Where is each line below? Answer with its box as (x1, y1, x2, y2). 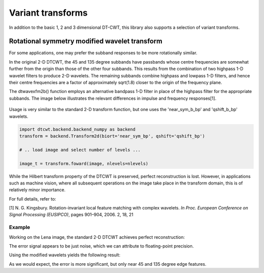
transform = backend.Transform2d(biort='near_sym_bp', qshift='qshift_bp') (19, 133, 205, 139)
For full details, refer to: (9, 196, 56, 202)
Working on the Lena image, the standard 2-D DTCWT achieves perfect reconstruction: (9, 234, 185, 240)
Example (9, 224, 30, 231)
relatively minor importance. (9, 187, 66, 193)
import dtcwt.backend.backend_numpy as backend (19, 126, 135, 132)
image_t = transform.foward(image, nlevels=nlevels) (19, 160, 149, 166)
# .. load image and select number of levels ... (19, 147, 141, 153)
